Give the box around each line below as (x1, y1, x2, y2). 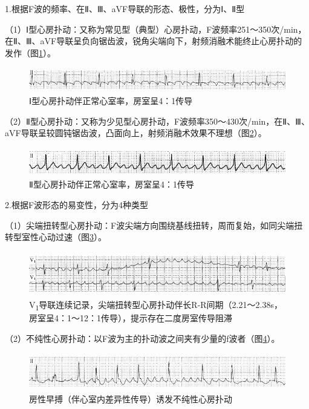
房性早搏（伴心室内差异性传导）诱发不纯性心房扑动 (29, 393, 232, 405)
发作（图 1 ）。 (5, 46, 56, 59)
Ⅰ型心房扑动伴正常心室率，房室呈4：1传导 (29, 94, 193, 106)
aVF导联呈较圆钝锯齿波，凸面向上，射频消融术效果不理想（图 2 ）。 (5, 126, 267, 139)
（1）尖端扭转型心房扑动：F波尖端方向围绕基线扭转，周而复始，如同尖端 (5, 218, 294, 231)
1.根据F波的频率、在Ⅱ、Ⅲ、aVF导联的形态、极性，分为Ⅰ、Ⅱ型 (5, 2, 245, 15)
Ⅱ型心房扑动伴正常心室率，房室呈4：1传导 (29, 178, 194, 191)
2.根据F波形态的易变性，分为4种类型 (5, 198, 149, 211)
